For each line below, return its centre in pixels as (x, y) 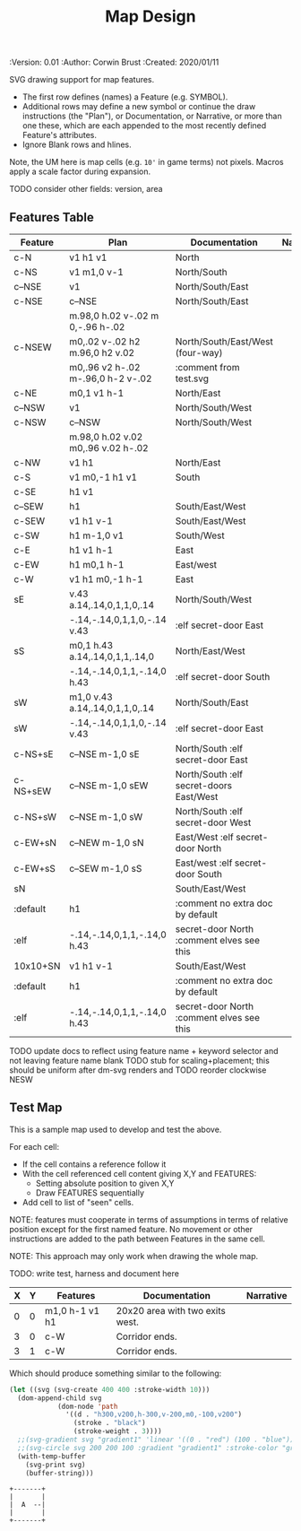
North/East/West (210, 651)
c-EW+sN (35, 843)
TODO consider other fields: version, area (86, 189)
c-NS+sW (35, 817)
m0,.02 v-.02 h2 (104, 341)
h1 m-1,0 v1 (96, 535)
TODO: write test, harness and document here (94, 1273)
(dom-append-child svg (60, 1398)
